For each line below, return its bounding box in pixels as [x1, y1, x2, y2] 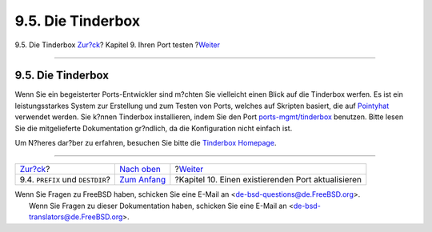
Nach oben [118, 164, 162, 175]
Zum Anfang [118, 174, 166, 186]
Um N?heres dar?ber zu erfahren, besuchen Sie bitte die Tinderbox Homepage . [14, 138, 277, 148]
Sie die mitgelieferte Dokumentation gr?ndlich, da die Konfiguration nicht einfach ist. [14, 123, 293, 133]
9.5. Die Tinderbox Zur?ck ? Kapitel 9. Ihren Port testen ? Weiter [14, 40, 220, 50]
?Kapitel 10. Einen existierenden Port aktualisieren [174, 174, 362, 186]
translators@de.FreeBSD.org [29, 212, 123, 222]
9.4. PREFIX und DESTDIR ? [19, 174, 111, 186]
